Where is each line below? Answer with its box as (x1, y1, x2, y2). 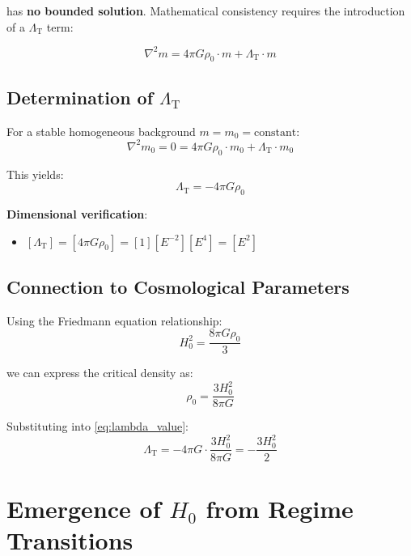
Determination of (6, 84, 154, 109)
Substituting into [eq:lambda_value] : (6, 418, 189, 435)
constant (254, 126, 297, 138)
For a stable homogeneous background (6, 122, 196, 139)
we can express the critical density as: (6, 364, 193, 381)
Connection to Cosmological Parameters (6, 274, 350, 299)
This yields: (6, 165, 64, 182)
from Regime (205, 491, 354, 524)
